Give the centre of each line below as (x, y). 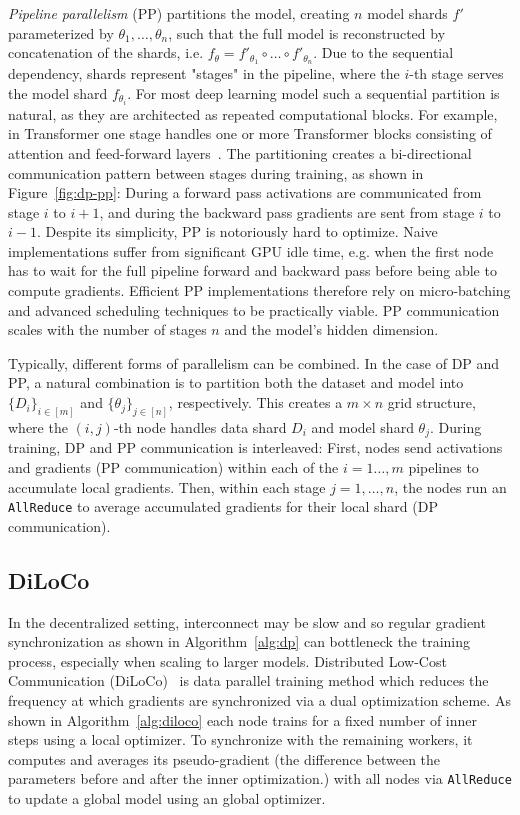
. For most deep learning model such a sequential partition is (313, 92)
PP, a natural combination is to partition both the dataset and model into (236, 382)
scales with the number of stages (107, 329)
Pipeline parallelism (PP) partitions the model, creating (179, 13)
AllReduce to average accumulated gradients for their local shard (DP (223, 506)
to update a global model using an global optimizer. (167, 798)
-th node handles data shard (200, 426)
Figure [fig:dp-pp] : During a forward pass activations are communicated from (245, 192)
